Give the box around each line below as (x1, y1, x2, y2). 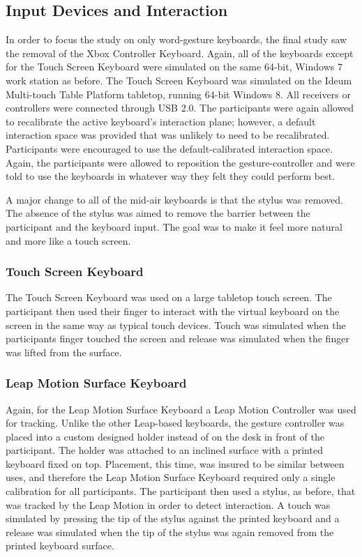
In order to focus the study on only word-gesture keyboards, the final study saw (6, 32, 347, 47)
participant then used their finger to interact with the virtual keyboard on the (6, 303, 340, 318)
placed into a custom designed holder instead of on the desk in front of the (6, 429, 324, 443)
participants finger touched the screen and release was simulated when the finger (6, 331, 349, 346)
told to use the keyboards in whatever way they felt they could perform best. (6, 169, 335, 183)
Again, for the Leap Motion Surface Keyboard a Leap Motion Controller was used (6, 402, 356, 416)
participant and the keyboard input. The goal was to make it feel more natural (6, 219, 342, 234)
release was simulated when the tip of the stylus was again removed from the (6, 524, 334, 539)
